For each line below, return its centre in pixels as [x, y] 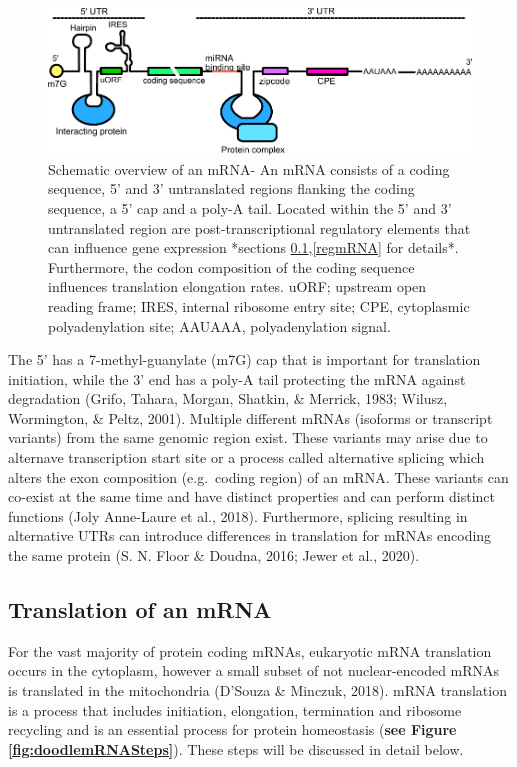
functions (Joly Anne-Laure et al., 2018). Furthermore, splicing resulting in [238, 515]
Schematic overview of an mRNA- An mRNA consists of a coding [249, 168]
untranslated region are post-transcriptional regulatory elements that [259, 227]
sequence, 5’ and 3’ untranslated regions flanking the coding [231, 188]
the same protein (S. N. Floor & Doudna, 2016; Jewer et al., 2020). [214, 555]
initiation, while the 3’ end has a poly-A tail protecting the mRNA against [237, 378]
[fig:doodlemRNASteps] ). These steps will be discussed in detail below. [236, 748]
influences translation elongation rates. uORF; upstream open [237, 286]
